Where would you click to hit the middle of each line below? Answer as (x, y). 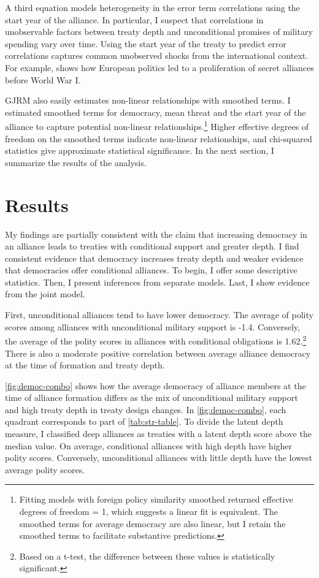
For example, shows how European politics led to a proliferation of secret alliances (159, 67)
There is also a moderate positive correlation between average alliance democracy (158, 353)
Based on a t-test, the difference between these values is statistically (147, 556)
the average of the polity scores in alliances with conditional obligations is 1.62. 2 (156, 340)
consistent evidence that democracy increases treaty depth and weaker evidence (154, 258)
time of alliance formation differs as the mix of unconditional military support (152, 397)
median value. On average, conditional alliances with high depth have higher (149, 445)
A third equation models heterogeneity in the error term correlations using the (152, 7)
